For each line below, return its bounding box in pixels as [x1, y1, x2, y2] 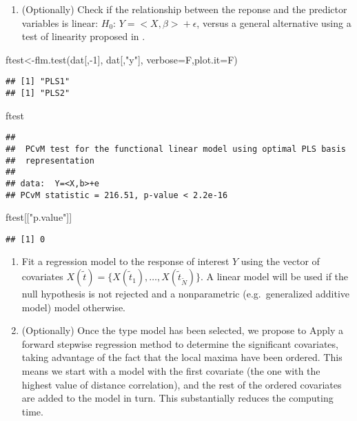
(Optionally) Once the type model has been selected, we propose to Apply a [21, 323, 343, 337]
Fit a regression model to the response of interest [21, 254, 229, 268]
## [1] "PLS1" [6, 77, 70, 87]
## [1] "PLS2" [6, 88, 70, 99]
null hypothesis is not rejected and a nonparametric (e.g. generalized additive [21, 286, 350, 301]
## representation [6, 155, 94, 166]
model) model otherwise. [21, 300, 126, 314]
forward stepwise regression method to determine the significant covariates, [21, 336, 338, 351]
